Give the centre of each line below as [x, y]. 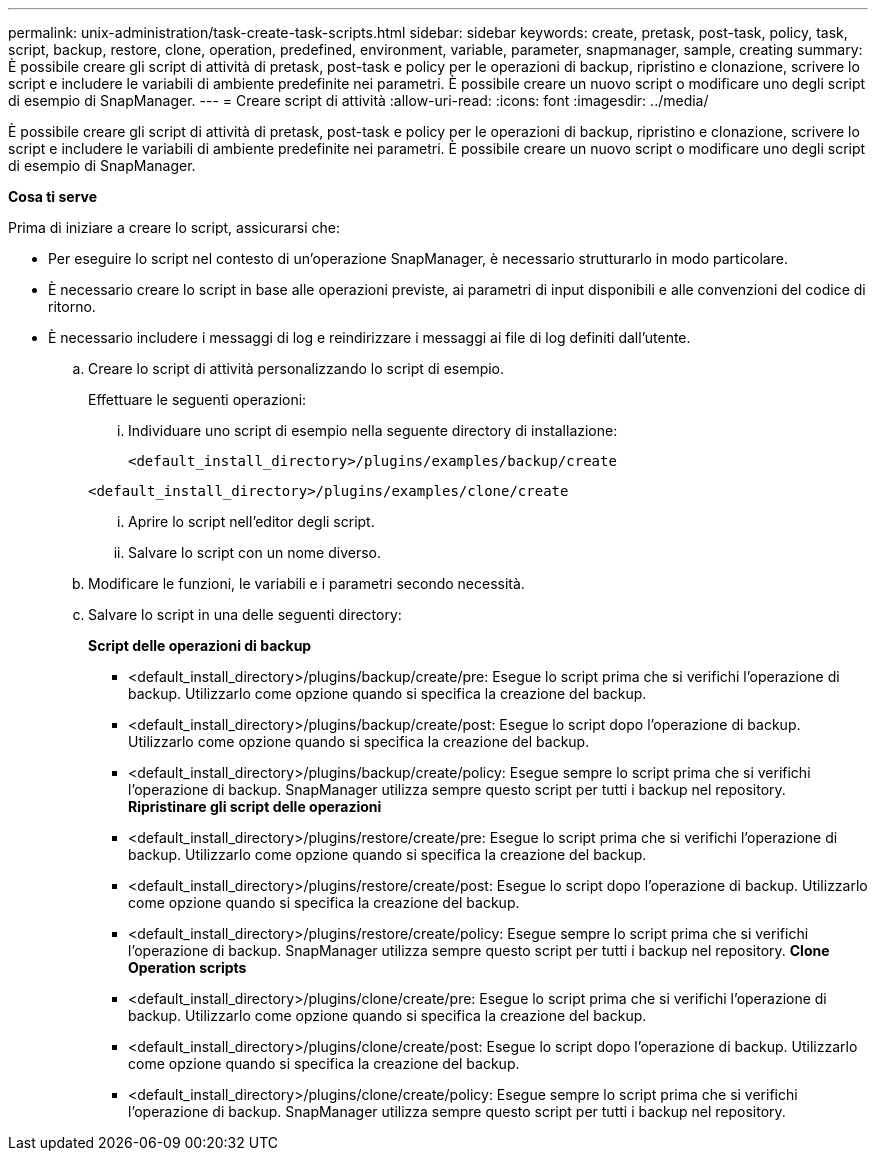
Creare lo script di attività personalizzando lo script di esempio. [296, 368]
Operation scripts [187, 967]
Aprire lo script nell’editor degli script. [251, 521]
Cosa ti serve [53, 196]
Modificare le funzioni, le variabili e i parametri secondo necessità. [306, 583]
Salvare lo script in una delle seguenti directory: [245, 614]
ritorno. [72, 306]
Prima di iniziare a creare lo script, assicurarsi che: [174, 227]
